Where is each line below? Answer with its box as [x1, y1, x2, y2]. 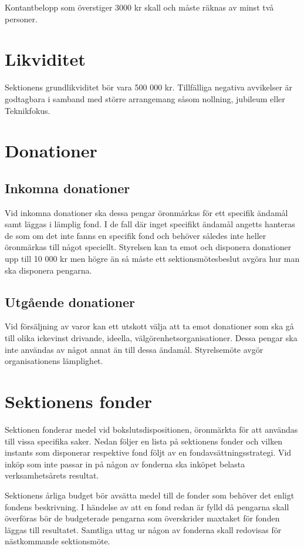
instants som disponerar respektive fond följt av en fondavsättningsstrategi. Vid [5, 446, 292, 459]
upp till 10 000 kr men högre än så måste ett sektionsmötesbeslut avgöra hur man [5, 252, 300, 265]
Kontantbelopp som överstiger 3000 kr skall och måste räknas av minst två [5, 1, 274, 13]
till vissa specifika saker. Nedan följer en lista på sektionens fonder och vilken [5, 435, 283, 447]
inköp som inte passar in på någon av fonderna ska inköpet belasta [5, 457, 245, 470]
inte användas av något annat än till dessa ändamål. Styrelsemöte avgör [5, 343, 264, 355]
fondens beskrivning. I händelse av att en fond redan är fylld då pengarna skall [5, 500, 289, 513]
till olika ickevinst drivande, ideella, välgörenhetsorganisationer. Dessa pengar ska [5, 332, 298, 344]
